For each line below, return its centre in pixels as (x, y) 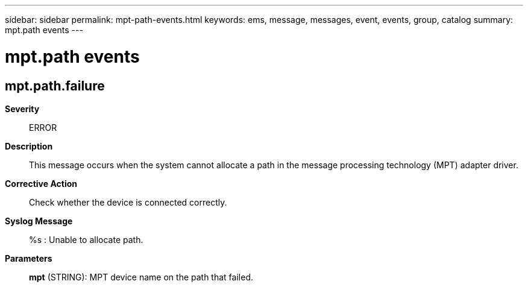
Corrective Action (41, 183)
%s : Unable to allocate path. (86, 239)
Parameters (29, 258)
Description (29, 146)
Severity (22, 109)
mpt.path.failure (55, 86)
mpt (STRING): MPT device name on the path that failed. (141, 277)
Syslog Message (39, 221)
